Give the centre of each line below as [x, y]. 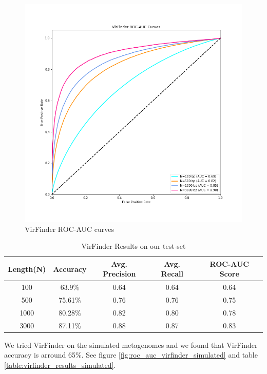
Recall [172, 274]
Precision [119, 274]
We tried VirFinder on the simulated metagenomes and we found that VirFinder [131, 345]
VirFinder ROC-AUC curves [70, 229]
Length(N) [27, 269]
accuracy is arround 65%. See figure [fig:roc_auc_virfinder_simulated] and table [131, 355]
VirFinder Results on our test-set [133, 246]
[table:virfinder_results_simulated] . [60, 365]
